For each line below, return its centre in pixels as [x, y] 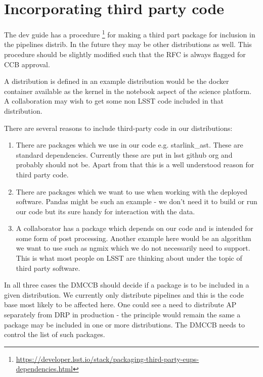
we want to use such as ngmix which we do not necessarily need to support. [133, 248]
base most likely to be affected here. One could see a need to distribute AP [120, 304]
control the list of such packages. [55, 334]
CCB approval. [27, 64]
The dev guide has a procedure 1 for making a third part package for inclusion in [130, 34]
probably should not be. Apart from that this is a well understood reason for [135, 164]
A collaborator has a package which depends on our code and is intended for [135, 228]
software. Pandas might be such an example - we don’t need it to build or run [137, 201]
